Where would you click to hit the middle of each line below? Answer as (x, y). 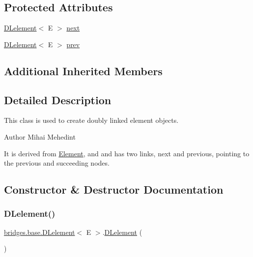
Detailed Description (58, 100)
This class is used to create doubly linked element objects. (91, 120)
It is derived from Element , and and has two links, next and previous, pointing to (127, 153)
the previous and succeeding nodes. (57, 163)
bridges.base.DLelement (40, 232)
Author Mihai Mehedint (40, 136)
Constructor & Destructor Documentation (114, 189)
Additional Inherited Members (83, 71)
